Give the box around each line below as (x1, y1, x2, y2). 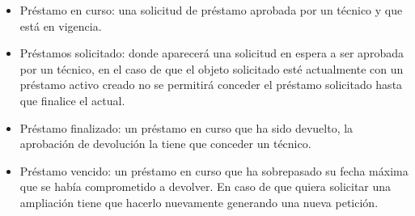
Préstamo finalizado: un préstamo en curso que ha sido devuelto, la (19, 119, 354, 136)
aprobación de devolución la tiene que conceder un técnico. (19, 135, 311, 152)
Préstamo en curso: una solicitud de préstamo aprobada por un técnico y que (19, 2, 403, 18)
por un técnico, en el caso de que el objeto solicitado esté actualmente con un (19, 60, 404, 77)
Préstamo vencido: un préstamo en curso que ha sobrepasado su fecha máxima (19, 162, 409, 179)
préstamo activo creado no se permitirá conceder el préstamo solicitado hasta (19, 76, 403, 93)
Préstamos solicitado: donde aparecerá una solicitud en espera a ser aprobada (19, 44, 404, 61)
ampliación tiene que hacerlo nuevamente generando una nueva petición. (19, 193, 379, 210)
